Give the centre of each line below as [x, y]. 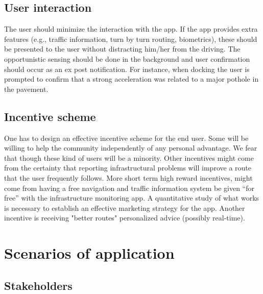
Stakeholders [38, 285]
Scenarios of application [89, 253]
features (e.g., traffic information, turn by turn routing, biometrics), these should [131, 39]
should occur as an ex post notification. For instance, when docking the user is [127, 69]
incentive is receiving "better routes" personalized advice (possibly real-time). [125, 218]
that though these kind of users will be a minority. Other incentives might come [129, 157]
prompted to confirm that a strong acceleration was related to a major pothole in [131, 79]
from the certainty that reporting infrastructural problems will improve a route [128, 168]
